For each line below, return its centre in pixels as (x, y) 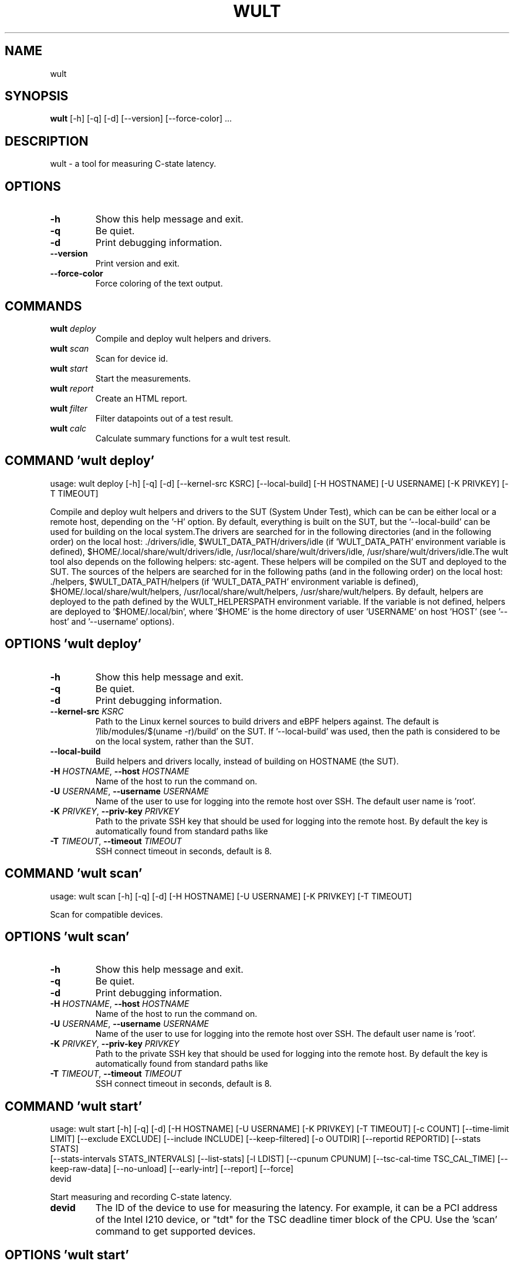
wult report (72, 388)
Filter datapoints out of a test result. (164, 418)
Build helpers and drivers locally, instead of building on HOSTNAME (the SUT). (247, 761)
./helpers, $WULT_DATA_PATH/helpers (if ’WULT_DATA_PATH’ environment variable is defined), (234, 581)
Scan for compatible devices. (106, 914)
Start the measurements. (143, 378)
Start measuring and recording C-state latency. (141, 1197)
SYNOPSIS (37, 96)
